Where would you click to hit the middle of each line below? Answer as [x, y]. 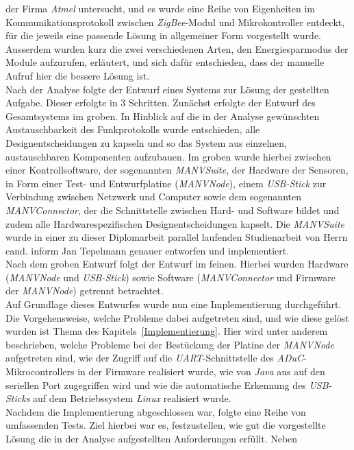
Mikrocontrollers [40, 371]
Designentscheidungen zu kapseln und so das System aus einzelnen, [146, 142]
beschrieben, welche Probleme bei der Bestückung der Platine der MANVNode [170, 344]
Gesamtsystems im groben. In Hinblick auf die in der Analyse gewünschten [163, 116]
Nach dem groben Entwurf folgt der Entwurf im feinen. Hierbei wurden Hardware [177, 264]
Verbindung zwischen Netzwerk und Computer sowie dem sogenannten [153, 197]
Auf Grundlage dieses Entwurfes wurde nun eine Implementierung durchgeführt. [174, 304]
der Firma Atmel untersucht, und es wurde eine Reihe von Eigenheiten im [161, 8]
